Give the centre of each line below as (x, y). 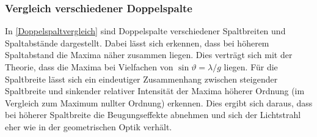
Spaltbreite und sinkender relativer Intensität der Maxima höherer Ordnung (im (155, 91)
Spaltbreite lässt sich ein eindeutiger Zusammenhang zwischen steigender (141, 79)
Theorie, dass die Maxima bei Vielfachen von (89, 67)
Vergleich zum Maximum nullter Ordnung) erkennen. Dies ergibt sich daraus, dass (159, 102)
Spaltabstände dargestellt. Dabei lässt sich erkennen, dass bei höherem (137, 43)
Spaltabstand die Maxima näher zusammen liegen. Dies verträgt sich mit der (149, 55)
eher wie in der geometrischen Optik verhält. (89, 126)
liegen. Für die (251, 67)
